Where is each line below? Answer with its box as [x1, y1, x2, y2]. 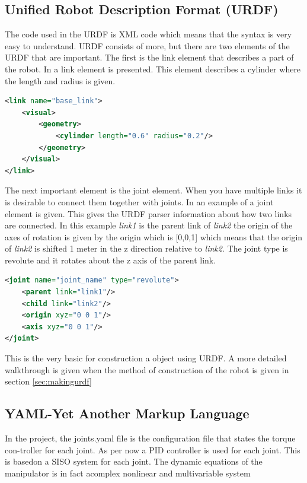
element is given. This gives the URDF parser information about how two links [5, 207, 292, 220]
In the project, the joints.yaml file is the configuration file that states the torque [5, 432, 296, 444]
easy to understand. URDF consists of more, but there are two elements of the [5, 39, 290, 52]
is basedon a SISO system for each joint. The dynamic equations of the [5, 455, 263, 468]
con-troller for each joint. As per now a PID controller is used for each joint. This [5, 443, 300, 456]
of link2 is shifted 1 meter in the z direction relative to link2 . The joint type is [5, 242, 288, 255]
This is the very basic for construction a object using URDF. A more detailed [5, 352, 287, 364]
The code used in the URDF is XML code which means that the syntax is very [5, 28, 292, 40]
